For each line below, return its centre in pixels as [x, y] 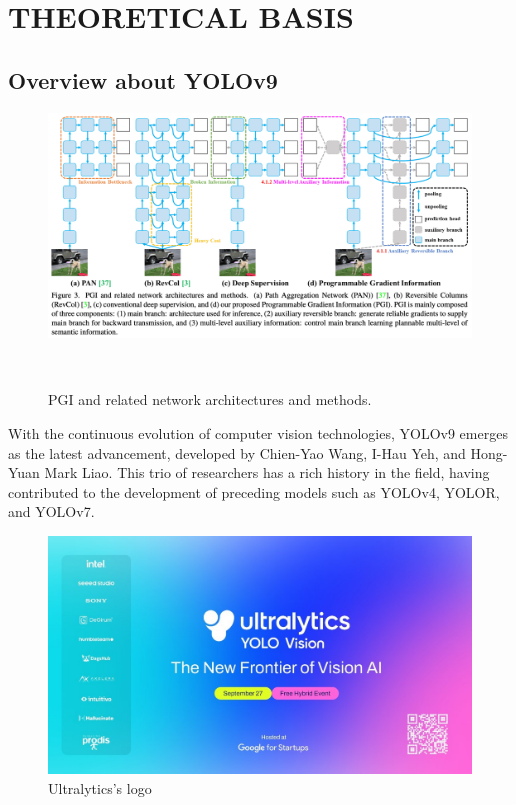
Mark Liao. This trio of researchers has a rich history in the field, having [267, 472]
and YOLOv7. [51, 511]
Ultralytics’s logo [100, 788]
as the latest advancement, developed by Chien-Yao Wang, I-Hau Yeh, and [237, 452]
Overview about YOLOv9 [143, 79]
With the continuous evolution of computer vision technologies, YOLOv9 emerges [258, 433]
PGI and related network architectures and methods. [210, 399]
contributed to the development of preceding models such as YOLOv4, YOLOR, [254, 491]
